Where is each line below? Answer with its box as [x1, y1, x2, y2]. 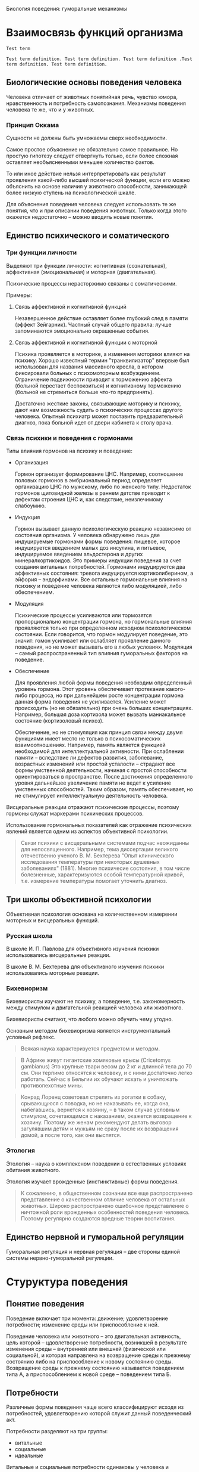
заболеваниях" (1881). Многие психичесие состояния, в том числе [20, 864, 190, 872]
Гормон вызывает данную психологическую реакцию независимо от [14, 525, 192, 532]
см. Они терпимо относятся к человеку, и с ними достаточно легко [20, 1070, 193, 1077]
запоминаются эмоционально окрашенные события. [14, 327, 150, 334]
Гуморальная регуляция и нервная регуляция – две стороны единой [6, 1248, 180, 1255]
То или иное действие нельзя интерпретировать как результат [6, 170, 166, 178]
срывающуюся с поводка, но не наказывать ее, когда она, [20, 1100, 170, 1107]
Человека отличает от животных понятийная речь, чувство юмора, [6, 93, 178, 100]
